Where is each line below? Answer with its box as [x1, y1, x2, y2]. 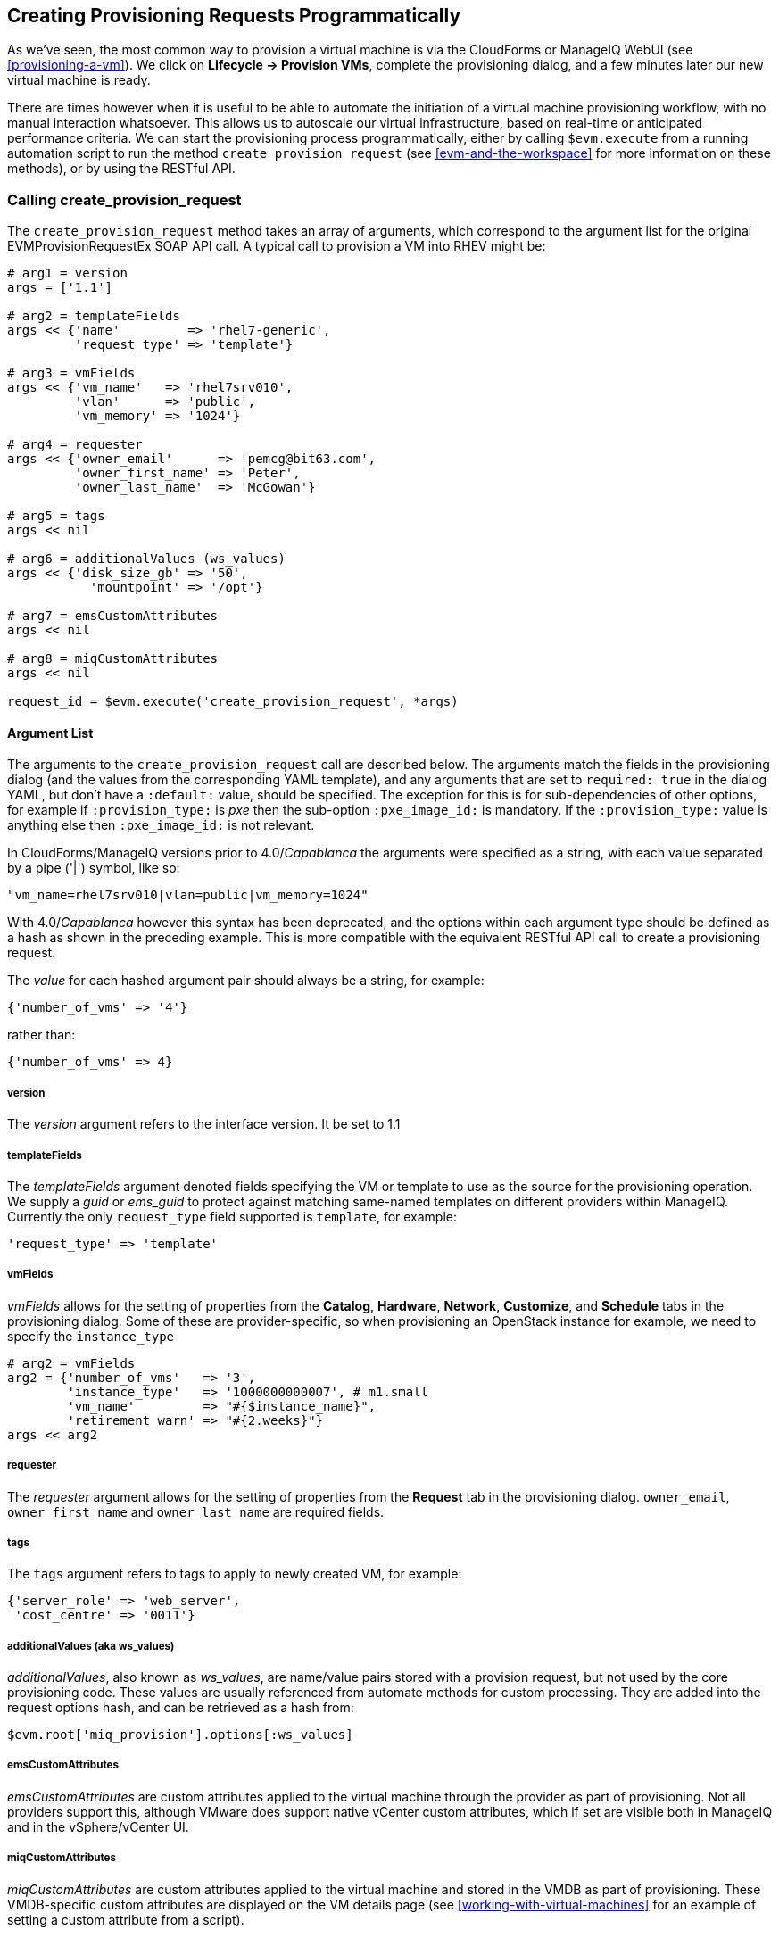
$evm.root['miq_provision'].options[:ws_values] [7, 1727, 353, 1743]
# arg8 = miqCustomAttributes [7, 651, 219, 667]
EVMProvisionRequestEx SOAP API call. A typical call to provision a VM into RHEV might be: [7, 238, 546, 254]
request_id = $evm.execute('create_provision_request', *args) [7, 694, 459, 709]
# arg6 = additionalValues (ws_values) [7, 551, 286, 567]
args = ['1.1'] [7, 280, 113, 295]
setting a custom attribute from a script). [7, 1911, 244, 1927]
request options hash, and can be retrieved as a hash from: [7, 1700, 354, 1716]
